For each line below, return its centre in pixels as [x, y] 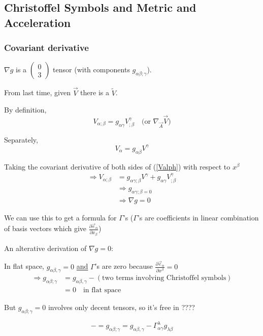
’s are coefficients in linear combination [198, 217]
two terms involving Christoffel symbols [164, 278]
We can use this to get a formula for [60, 217]
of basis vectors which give [45, 228]
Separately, [21, 139]
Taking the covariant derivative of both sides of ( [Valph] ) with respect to [117, 166]
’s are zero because [124, 266]
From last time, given [37, 92]
